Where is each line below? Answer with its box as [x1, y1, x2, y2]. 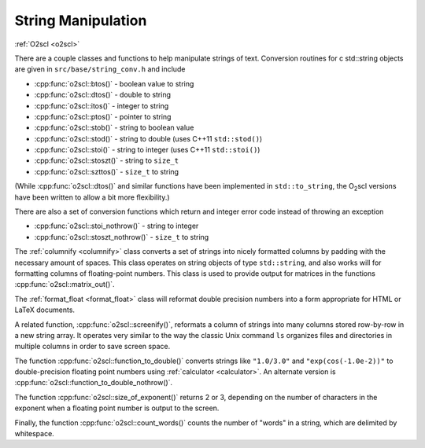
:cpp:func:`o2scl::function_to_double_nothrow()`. [14, 378, 173, 387]
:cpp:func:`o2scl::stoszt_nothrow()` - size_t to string [34, 232, 209, 241]
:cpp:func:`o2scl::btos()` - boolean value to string [34, 79, 194, 88]
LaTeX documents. [14, 305, 75, 314]
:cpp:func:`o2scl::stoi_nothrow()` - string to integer [34, 221, 199, 231]
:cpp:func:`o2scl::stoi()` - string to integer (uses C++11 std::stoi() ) [34, 145, 261, 155]
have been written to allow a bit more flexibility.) [14, 193, 170, 202]
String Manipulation [14, 12, 147, 29]
